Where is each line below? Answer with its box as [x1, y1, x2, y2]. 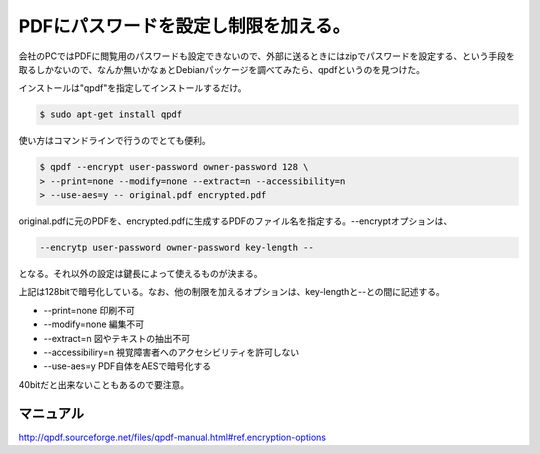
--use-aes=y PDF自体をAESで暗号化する [43, 360, 212, 372]
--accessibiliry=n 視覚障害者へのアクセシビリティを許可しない [43, 346, 300, 358]
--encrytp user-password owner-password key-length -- [39, 242, 314, 254]
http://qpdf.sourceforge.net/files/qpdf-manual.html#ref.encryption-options [18, 431, 327, 443]
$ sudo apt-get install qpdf [39, 109, 183, 120]
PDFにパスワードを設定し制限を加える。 [18, 15, 350, 37]
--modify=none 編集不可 [43, 318, 145, 330]
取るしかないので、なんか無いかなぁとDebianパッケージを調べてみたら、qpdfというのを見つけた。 [18, 63, 425, 75]
